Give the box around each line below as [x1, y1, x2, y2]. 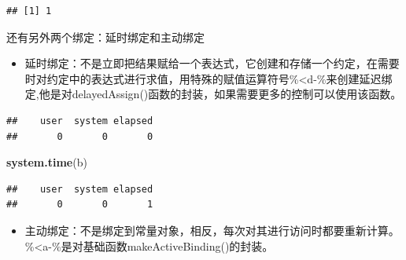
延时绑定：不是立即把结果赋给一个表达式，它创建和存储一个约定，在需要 [24, 55, 400, 71]
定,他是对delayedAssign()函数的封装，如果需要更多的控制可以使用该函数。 [24, 86, 402, 102]
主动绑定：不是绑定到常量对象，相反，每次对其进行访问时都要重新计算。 [24, 222, 400, 238]
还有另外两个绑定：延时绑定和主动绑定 [6, 28, 205, 45]
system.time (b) [6, 154, 87, 170]
